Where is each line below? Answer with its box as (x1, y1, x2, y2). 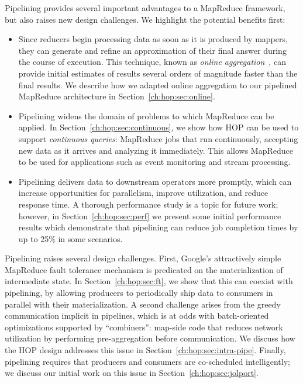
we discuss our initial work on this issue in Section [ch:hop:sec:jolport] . (5, 367, 259, 379)
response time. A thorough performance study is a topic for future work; (18, 198, 278, 210)
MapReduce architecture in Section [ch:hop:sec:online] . (18, 90, 215, 102)
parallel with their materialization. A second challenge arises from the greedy (5, 298, 281, 310)
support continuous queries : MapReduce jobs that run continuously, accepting (18, 132, 298, 144)
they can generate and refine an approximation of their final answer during (18, 44, 287, 56)
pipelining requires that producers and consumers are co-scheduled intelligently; (5, 355, 290, 367)
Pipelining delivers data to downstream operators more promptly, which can (18, 175, 292, 187)
